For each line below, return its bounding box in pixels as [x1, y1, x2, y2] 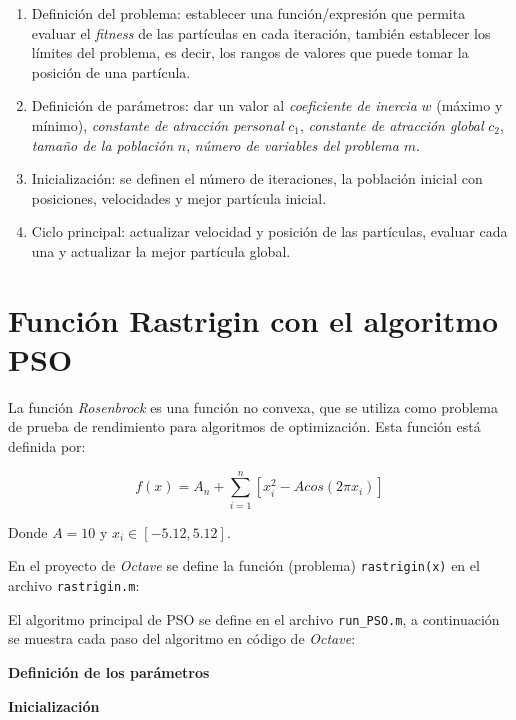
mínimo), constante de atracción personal [31, 114, 284, 135]
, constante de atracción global [299, 114, 484, 135]
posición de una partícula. [31, 61, 191, 82]
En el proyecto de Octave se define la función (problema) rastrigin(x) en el [8, 555, 480, 576]
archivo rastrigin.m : [8, 575, 140, 595]
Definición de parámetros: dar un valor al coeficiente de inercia [31, 95, 417, 116]
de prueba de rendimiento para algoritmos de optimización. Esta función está [8, 416, 481, 437]
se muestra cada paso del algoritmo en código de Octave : [8, 628, 356, 649]
